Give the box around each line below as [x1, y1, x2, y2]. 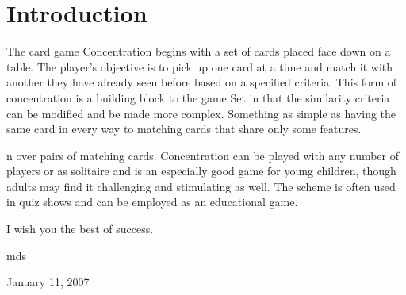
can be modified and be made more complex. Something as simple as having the [6, 105, 396, 121]
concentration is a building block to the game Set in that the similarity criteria [6, 89, 390, 105]
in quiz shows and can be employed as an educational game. [6, 193, 298, 210]
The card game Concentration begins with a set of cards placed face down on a [6, 43, 391, 59]
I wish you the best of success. [6, 220, 154, 237]
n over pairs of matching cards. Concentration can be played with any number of [6, 147, 400, 163]
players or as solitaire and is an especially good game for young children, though [6, 163, 396, 179]
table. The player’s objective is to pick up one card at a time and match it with [6, 58, 393, 75]
